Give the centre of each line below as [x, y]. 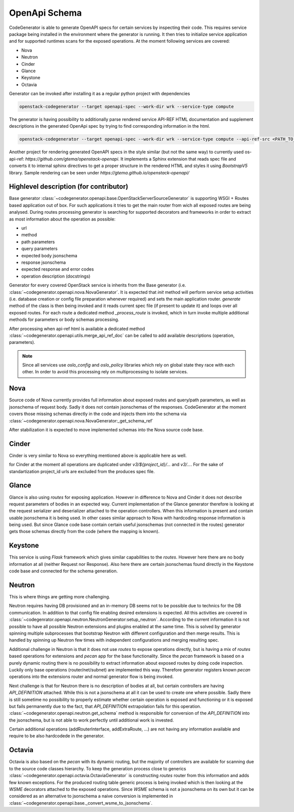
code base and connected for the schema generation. [63, 571]
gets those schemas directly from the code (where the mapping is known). [84, 532]
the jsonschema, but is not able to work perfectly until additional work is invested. [91, 720]
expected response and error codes [58, 269]
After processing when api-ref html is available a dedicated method [77, 329]
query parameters [39, 249]
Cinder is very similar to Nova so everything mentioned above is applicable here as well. [98, 455]
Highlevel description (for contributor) [69, 187]
